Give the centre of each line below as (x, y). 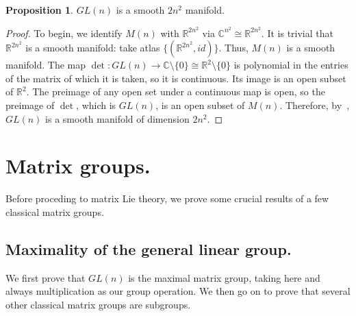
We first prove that (46, 277)
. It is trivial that (297, 33)
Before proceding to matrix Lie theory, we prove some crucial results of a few (167, 198)
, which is (96, 105)
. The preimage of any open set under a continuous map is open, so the (176, 92)
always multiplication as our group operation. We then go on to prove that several (178, 291)
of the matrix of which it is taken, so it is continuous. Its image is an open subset (176, 78)
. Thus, (233, 48)
